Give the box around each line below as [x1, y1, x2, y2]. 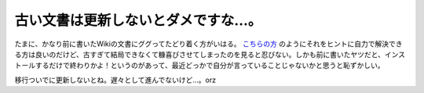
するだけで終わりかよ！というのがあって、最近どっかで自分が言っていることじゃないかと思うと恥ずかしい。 [35, 61, 385, 70]
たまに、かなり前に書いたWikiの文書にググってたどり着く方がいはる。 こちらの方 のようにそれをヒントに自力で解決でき [14, 39, 404, 48]
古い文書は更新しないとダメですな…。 [14, 12, 262, 29]
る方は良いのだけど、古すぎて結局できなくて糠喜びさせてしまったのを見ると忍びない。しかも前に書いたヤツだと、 [14, 49, 385, 59]
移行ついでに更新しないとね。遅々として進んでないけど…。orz [14, 75, 216, 84]
